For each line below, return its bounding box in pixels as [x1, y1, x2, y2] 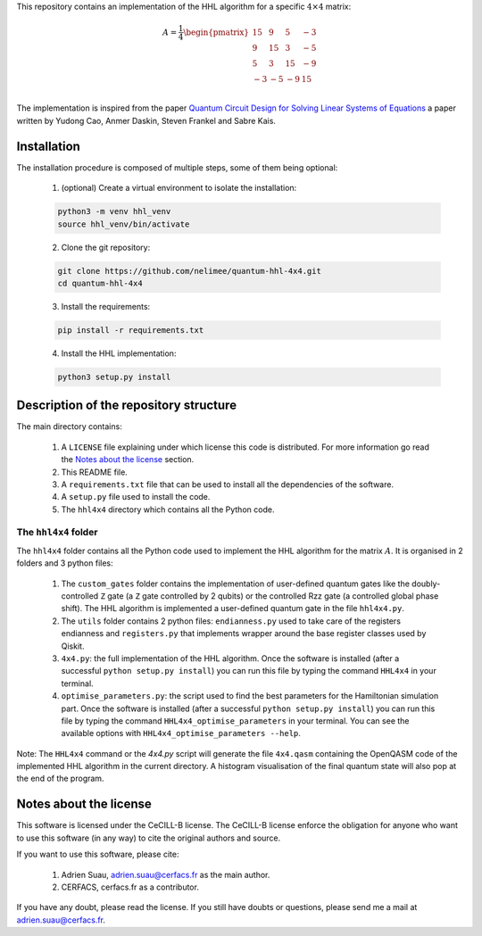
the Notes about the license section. [61, 454, 195, 465]
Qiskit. [61, 641, 85, 651]
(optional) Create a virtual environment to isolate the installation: [61, 183, 297, 194]
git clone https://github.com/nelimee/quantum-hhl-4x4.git [57, 266, 321, 276]
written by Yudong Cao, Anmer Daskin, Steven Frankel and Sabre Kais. [16, 115, 277, 126]
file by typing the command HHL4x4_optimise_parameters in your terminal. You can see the [61, 715, 410, 726]
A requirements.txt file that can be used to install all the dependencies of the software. [61, 478, 395, 490]
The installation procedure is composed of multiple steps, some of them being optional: [16, 162, 338, 173]
